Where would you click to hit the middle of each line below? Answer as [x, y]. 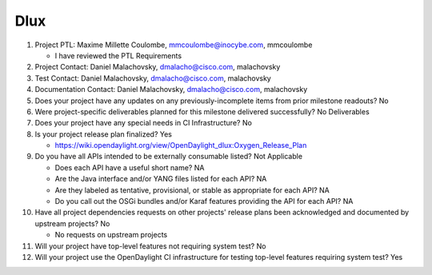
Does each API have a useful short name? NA [130, 167]
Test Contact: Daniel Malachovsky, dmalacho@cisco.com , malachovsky [153, 78]
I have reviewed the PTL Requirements [118, 55]
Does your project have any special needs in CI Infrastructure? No [143, 123]
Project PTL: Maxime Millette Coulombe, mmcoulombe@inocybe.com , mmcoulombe [174, 45]
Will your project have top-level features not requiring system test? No [150, 246]
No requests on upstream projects [111, 235]
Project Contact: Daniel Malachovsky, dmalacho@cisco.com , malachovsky [158, 67]
